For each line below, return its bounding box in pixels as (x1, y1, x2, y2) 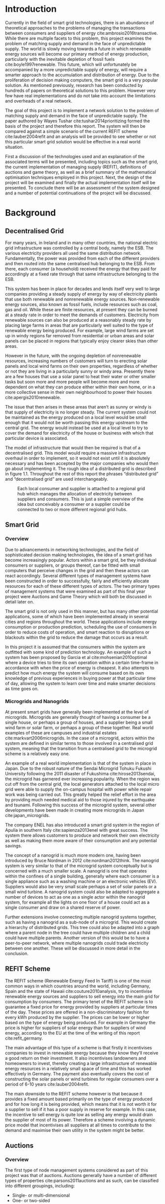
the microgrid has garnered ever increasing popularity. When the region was (5, 776, 160, 782)
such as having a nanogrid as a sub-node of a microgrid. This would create (5, 919, 157, 925)
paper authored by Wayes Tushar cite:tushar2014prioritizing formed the (5, 118, 150, 124)
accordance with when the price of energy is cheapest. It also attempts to (5, 664, 155, 671)
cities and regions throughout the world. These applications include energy (5, 619, 157, 625)
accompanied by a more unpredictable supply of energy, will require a (5, 66, 147, 72)
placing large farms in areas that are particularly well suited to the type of (5, 322, 154, 328)
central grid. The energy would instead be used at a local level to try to (5, 425, 148, 431)
